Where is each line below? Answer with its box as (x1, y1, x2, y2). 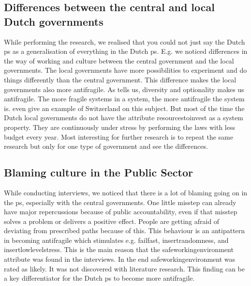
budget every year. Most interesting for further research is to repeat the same (4, 131, 233, 142)
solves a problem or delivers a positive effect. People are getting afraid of (4, 216, 220, 226)
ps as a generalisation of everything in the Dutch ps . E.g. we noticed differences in (4, 46, 248, 56)
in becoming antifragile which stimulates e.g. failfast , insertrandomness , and (4, 235, 229, 245)
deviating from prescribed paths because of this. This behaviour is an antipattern (4, 225, 245, 236)
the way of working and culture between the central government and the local (4, 55, 234, 65)
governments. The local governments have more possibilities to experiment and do (4, 65, 247, 75)
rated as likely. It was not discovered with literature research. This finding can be (4, 263, 245, 273)
